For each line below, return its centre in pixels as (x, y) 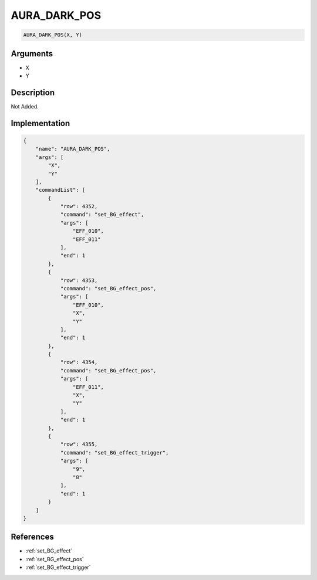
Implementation (41, 123)
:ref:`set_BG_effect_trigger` (58, 567)
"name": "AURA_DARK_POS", (73, 149)
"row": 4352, (79, 206)
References (32, 537)
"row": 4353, (79, 280)
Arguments (32, 54)
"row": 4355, (79, 445)
